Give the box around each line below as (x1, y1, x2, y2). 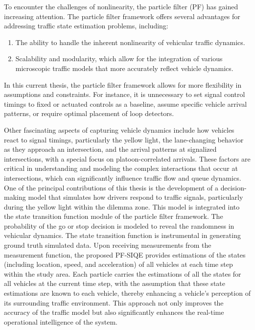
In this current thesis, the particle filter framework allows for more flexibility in (4, 79, 242, 90)
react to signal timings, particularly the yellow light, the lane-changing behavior (4, 134, 244, 144)
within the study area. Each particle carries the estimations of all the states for (4, 268, 241, 279)
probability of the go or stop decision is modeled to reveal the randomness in (4, 220, 234, 231)
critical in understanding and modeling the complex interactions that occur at (4, 163, 238, 173)
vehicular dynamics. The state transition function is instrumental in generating (4, 230, 241, 240)
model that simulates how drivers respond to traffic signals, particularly (28, 192, 243, 202)
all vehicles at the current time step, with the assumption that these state (4, 278, 225, 288)
